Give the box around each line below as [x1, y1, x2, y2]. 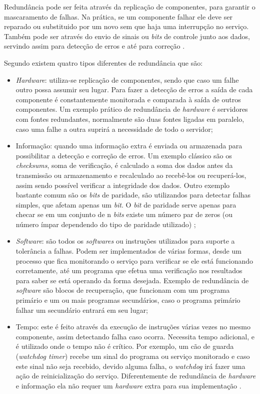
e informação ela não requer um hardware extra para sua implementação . [15, 380, 241, 390]
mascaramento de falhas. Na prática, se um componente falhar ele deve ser [4, 11, 232, 22]
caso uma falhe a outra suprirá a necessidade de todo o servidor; [15, 123, 213, 134]
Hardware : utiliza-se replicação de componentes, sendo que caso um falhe [15, 74, 239, 85]
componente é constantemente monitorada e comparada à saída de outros [15, 94, 241, 104]
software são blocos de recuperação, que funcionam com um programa [15, 285, 230, 295]
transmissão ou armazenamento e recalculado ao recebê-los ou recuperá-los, [15, 169, 246, 180]
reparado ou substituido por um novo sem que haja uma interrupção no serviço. [4, 21, 249, 32]
